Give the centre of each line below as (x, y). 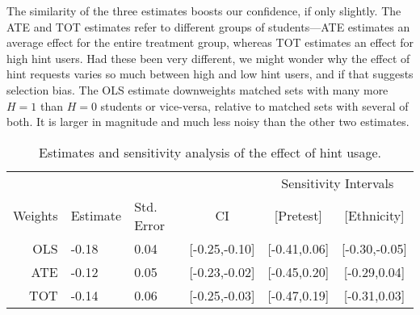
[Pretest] (298, 216)
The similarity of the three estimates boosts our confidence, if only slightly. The (204, 10)
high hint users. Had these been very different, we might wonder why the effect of (208, 58)
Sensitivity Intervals (338, 183)
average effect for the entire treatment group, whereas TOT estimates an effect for (210, 42)
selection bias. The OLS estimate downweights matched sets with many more (197, 89)
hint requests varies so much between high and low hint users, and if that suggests (210, 74)
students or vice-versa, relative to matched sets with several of (254, 105)
